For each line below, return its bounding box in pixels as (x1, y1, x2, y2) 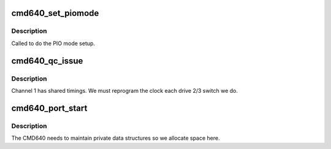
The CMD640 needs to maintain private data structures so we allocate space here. (11, 134, 220, 142)
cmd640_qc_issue (11, 56, 83, 66)
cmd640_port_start (11, 103, 88, 113)
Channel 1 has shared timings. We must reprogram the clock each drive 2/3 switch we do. (11, 87, 238, 94)
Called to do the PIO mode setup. (11, 40, 95, 47)
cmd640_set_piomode (11, 8, 99, 18)
